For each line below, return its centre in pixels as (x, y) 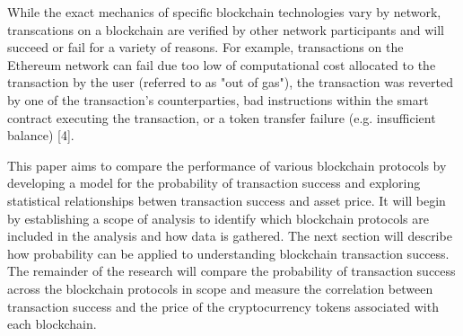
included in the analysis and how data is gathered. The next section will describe (230, 236)
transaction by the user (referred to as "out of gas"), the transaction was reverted (230, 82)
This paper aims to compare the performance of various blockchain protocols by (227, 165)
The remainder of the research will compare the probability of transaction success (231, 271)
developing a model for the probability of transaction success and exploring (214, 183)
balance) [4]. (41, 135)
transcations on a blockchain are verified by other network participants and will (226, 29)
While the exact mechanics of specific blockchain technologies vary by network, (224, 12)
